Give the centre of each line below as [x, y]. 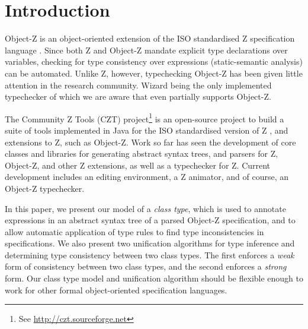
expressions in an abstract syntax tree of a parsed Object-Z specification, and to [150, 220]
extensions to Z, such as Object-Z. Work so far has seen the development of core [150, 142]
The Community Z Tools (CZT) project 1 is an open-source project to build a [145, 118]
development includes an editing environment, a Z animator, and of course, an [147, 177]
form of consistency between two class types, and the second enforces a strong [146, 266]
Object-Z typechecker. [45, 188]
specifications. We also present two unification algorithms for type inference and [150, 243]
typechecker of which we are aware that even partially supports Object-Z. [138, 97]
